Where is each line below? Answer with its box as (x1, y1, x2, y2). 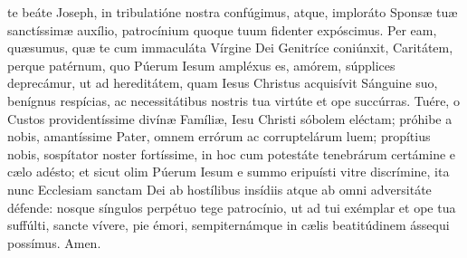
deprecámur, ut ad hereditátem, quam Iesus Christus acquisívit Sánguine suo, (7, 73, 438, 92)
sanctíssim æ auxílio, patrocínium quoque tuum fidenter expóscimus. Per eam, (7, 20, 437, 39)
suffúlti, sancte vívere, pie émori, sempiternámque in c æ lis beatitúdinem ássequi (7, 215, 450, 234)
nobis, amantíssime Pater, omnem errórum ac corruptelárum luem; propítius (7, 127, 431, 146)
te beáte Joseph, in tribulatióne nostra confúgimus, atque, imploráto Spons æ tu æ (7, 3, 458, 21)
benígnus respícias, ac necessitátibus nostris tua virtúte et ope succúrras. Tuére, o (7, 91, 460, 110)
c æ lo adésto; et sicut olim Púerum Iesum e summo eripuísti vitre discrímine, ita (7, 162, 450, 181)
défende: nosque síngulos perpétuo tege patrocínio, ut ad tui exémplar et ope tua (7, 197, 456, 216)
